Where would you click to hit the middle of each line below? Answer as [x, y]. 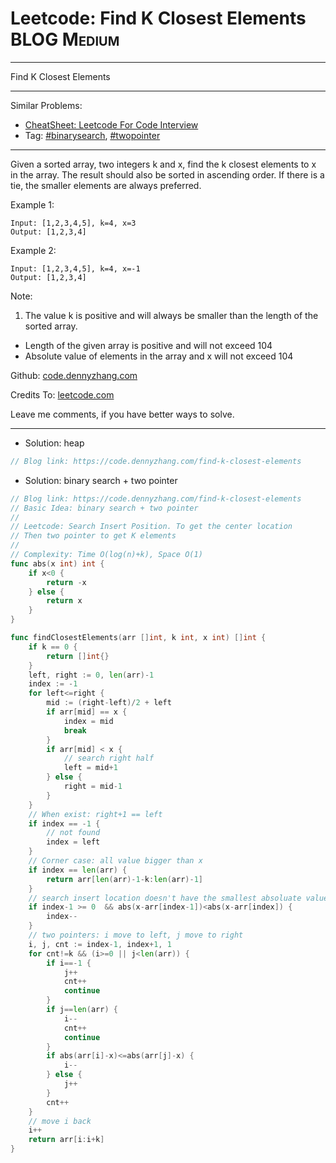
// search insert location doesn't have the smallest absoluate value [178, 898]
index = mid [88, 721]
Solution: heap [54, 443]
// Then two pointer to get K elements [93, 536]
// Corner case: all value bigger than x [115, 861]
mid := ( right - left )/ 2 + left [109, 703]
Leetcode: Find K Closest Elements [158, 18]
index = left [73, 842]
